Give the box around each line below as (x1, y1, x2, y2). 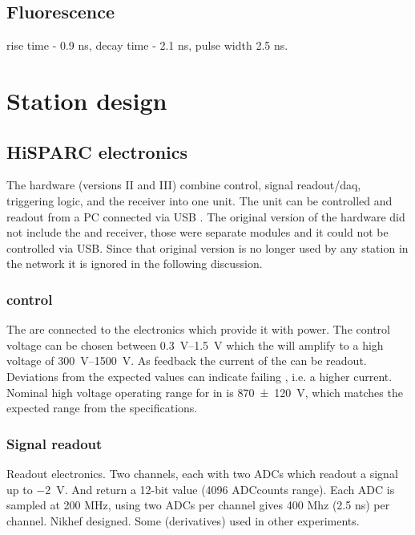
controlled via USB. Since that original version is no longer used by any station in (6, 239, 409, 256)
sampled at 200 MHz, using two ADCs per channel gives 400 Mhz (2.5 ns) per (6, 496, 390, 513)
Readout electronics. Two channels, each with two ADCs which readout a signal (6, 464, 398, 481)
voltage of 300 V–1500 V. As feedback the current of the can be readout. (6, 352, 367, 369)
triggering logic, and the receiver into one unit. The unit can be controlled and (6, 192, 393, 209)
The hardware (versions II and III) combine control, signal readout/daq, (6, 176, 361, 193)
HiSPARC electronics (6, 139, 188, 164)
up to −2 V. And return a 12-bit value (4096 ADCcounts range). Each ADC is (6, 480, 395, 497)
